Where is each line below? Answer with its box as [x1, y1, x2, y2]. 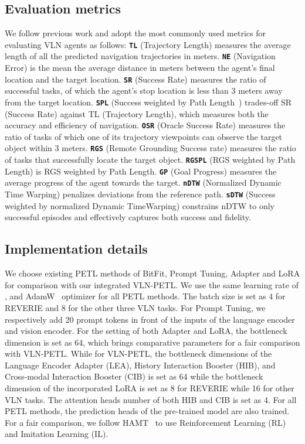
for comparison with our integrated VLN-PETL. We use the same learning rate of [5, 278, 299, 291]
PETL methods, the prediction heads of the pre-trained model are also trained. [5, 405, 290, 417]
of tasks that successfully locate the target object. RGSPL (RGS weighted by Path [5, 153, 296, 166]
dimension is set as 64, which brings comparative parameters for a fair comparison [5, 336, 300, 348]
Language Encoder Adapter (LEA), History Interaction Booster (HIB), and [5, 358, 276, 371]
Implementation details [5, 240, 148, 258]
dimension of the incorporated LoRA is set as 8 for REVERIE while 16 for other [5, 382, 294, 394]
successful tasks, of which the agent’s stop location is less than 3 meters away [5, 84, 283, 97]
